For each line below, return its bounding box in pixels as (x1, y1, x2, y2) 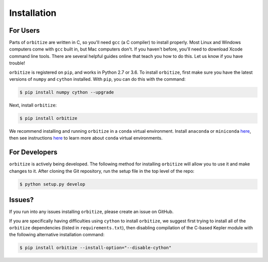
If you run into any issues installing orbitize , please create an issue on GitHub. (9, 209, 174, 215)
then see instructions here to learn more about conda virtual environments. (9, 135, 163, 141)
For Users (9, 26, 40, 35)
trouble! (9, 60, 25, 66)
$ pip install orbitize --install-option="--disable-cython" (19, 245, 172, 251)
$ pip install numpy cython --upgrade (19, 90, 114, 95)
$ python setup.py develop (19, 181, 85, 187)
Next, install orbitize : (9, 102, 57, 108)
